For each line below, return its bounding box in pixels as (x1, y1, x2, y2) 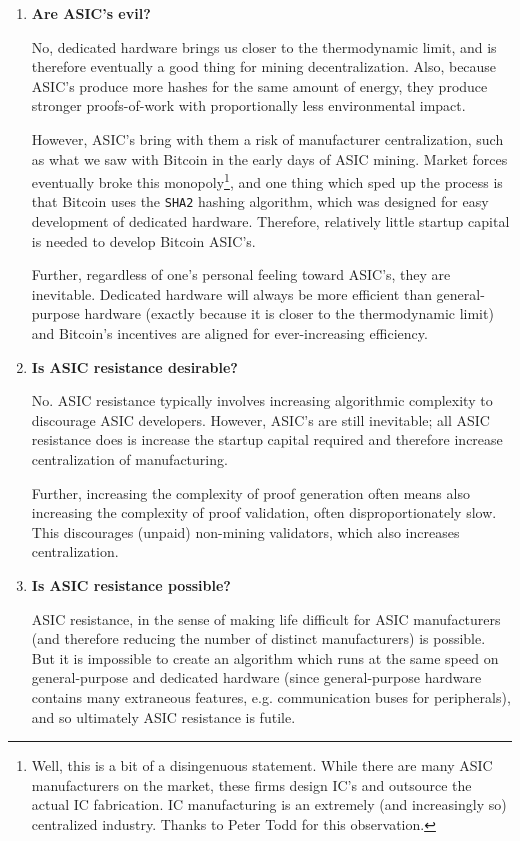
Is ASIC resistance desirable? (31, 356, 238, 377)
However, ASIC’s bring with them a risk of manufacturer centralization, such (31, 128, 504, 149)
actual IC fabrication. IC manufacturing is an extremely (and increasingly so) (31, 794, 507, 815)
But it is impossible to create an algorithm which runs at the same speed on (31, 647, 499, 668)
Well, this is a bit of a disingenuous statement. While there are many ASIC (31, 755, 493, 776)
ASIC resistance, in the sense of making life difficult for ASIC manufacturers (31, 608, 501, 629)
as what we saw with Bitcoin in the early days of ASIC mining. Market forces (31, 148, 508, 169)
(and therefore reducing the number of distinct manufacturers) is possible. (31, 628, 486, 649)
